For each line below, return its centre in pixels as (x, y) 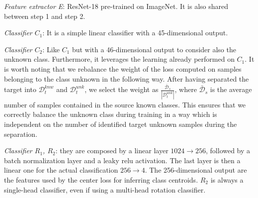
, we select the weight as (122, 89)
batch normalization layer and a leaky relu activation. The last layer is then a (122, 160)
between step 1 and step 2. (45, 16)
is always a (227, 179)
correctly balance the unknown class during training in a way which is (111, 114)
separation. (21, 134)
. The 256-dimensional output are (196, 170)
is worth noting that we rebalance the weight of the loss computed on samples (123, 68)
